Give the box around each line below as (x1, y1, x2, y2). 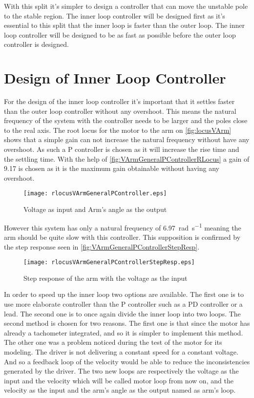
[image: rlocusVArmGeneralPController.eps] (23, 190, 167, 197)
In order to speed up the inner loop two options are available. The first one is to (4, 289, 244, 299)
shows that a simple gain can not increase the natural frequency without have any (4, 134, 250, 145)
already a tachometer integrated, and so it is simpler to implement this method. (4, 327, 243, 337)
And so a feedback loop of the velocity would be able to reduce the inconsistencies (4, 356, 250, 366)
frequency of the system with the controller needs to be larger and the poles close (4, 115, 248, 126)
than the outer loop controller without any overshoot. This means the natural (4, 105, 236, 116)
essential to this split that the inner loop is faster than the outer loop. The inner (4, 20, 245, 30)
